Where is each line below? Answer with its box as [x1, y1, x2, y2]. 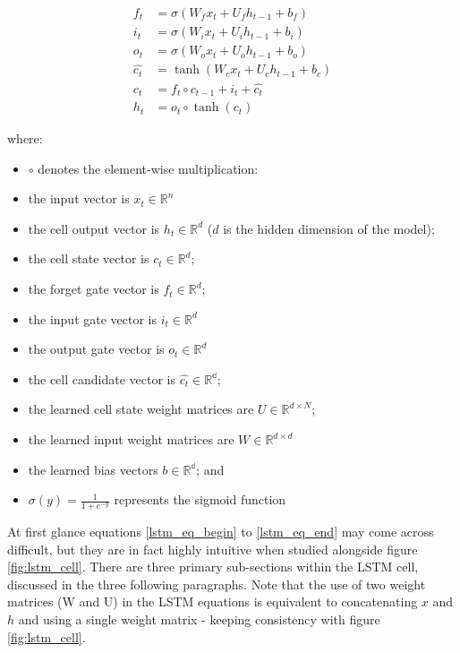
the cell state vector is [28, 249, 149, 268]
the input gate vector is [28, 309, 158, 328]
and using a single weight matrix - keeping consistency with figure [18, 610, 380, 628]
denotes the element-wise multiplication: [38, 159, 259, 177]
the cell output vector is [28, 219, 160, 237]
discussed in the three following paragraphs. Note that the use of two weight [7, 574, 426, 593]
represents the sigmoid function [114, 490, 286, 509]
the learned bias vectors [28, 460, 158, 478]
